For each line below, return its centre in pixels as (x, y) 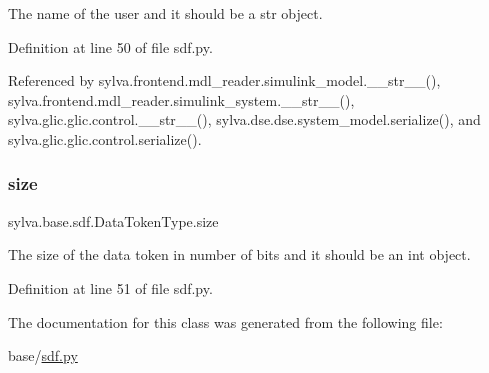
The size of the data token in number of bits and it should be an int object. (239, 254)
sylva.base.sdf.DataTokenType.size (113, 220)
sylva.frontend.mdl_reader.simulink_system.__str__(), (181, 99)
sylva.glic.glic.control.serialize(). (105, 138)
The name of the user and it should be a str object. (165, 13)
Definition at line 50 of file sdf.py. (110, 46)
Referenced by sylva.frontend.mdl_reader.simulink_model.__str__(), (224, 80)
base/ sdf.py (43, 355)
